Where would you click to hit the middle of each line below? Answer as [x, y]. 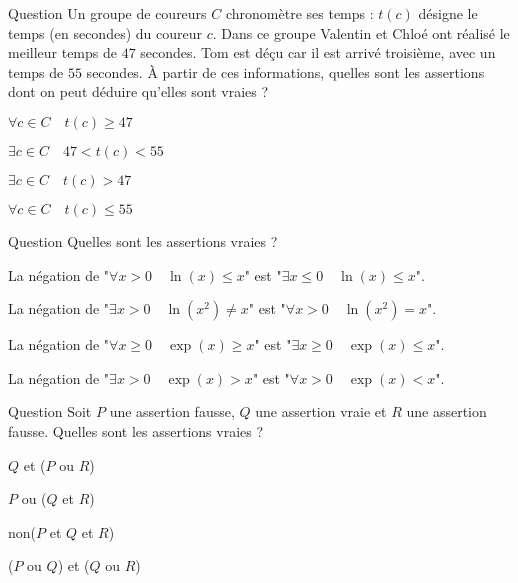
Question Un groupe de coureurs [107, 13]
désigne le [448, 13]
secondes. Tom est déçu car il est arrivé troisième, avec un [318, 52]
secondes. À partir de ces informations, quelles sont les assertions [285, 71]
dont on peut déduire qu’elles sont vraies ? [138, 91]
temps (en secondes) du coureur [105, 32]
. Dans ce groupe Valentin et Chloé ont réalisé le [361, 32]
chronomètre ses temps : [299, 13]
